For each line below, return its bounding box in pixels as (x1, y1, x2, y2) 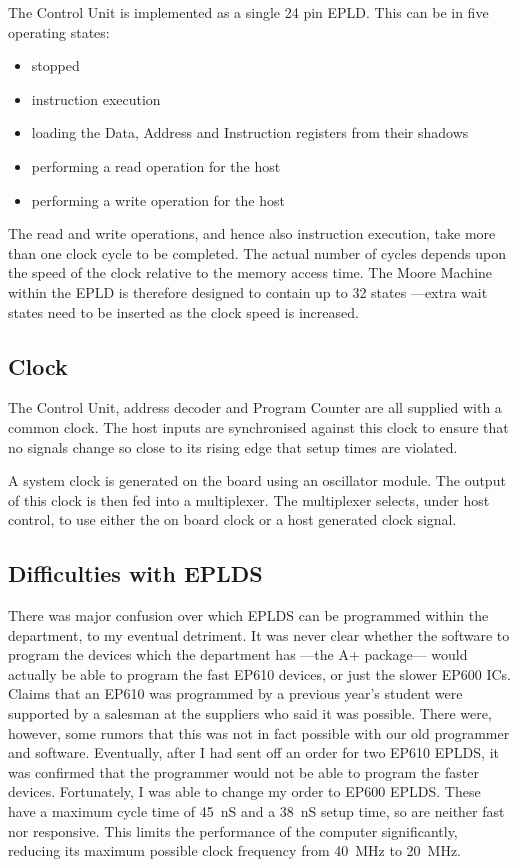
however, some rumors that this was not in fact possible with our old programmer (8, 722, 510, 743)
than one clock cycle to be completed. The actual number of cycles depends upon (8, 242, 506, 263)
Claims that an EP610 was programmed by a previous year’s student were (8, 683, 463, 704)
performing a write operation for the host (31, 189, 285, 210)
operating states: (8, 21, 110, 42)
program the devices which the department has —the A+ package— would (8, 644, 468, 665)
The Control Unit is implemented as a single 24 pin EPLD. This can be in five (8, 2, 489, 22)
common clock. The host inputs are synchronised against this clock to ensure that (8, 416, 509, 437)
